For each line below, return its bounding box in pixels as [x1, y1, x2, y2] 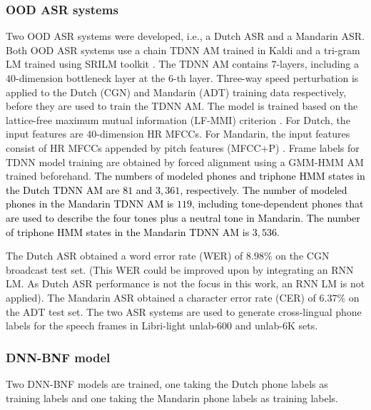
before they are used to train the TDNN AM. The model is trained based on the [6, 98, 358, 113]
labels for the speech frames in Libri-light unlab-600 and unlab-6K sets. [6, 318, 318, 333]
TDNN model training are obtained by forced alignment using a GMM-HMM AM [6, 154, 364, 169]
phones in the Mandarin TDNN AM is [6, 196, 174, 211]
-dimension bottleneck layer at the [16, 71, 166, 85]
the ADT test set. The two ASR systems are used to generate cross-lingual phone [6, 304, 362, 319]
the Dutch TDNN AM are [6, 182, 120, 197]
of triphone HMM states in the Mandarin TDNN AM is [6, 224, 250, 239]
